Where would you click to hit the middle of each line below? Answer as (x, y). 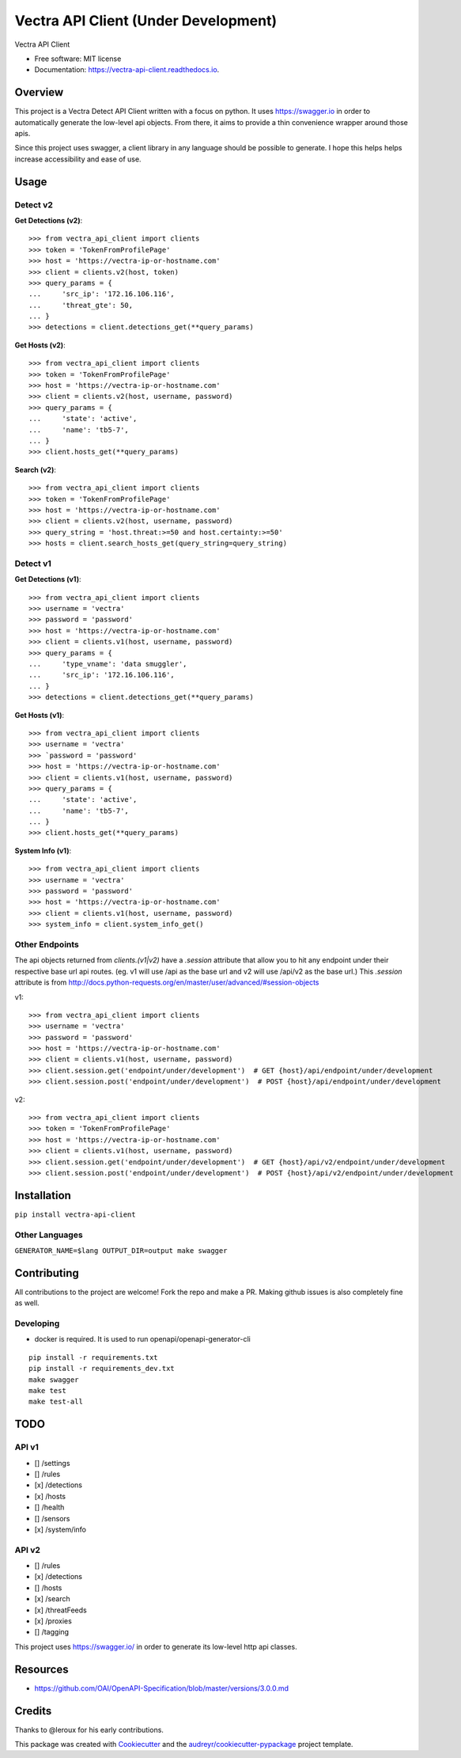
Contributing (47, 1273)
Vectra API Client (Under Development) (146, 21)
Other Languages (49, 1235)
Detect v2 (34, 204)
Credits (33, 1711)
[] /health (49, 1507)
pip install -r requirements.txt (93, 1357)
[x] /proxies (53, 1621)
